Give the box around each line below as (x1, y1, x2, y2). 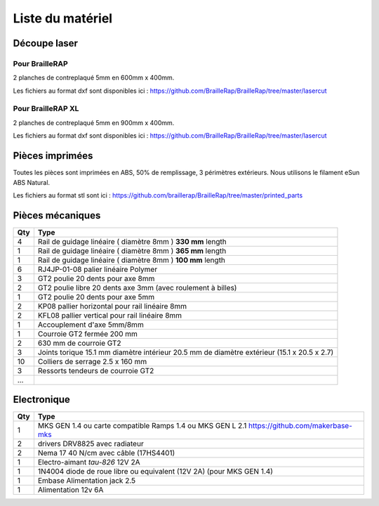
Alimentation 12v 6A (37, 485, 104, 495)
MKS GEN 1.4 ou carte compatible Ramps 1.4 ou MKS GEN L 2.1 (37, 421, 247, 431)
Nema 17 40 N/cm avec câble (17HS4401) (37, 448, 175, 458)
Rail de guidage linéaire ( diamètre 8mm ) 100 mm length (37, 255, 226, 265)
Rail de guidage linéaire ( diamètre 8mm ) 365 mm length (37, 246, 227, 256)
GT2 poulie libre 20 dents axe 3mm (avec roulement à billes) (37, 283, 237, 292)
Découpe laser (13, 37, 79, 49)
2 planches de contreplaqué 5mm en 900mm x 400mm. (13, 118, 175, 126)
